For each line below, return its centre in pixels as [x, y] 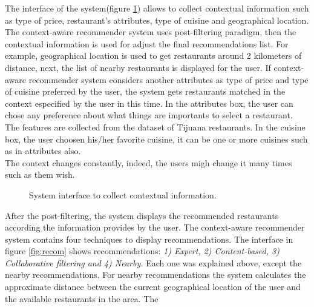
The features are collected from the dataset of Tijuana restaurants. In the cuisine [155, 127]
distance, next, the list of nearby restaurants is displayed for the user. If [138, 67]
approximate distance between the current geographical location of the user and [153, 287]
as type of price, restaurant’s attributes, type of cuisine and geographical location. [157, 20]
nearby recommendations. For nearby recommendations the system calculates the [155, 275]
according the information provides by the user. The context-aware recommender [155, 227]
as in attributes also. [43, 151]
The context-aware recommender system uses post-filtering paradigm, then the [151, 32]
